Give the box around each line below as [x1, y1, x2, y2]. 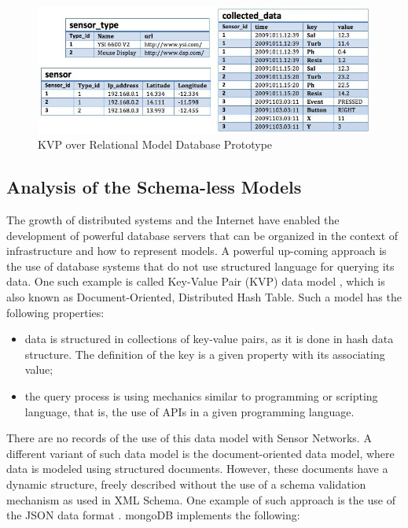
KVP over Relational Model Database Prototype [38, 136, 273, 153]
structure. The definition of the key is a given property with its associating [24, 345, 385, 362]
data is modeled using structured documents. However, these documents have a [6, 460, 388, 477]
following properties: [6, 304, 105, 320]
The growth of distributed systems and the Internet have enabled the [6, 212, 340, 228]
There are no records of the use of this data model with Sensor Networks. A [6, 430, 372, 446]
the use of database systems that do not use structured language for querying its [6, 257, 395, 274]
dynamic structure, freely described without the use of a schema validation [6, 475, 366, 492]
